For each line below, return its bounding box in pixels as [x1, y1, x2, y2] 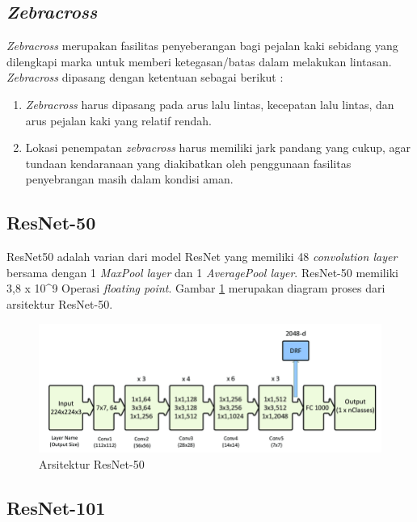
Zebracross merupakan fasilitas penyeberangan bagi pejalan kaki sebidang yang [6, 37, 398, 54]
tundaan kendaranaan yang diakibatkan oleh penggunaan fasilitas [25, 154, 352, 171]
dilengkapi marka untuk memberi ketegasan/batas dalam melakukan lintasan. [6, 53, 392, 69]
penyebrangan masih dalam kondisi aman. [25, 170, 234, 187]
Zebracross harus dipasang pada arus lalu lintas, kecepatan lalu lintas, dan [25, 95, 394, 112]
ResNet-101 [6, 495, 106, 520]
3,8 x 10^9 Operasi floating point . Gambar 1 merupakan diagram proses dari [6, 280, 385, 297]
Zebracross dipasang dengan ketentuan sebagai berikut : [6, 69, 284, 86]
